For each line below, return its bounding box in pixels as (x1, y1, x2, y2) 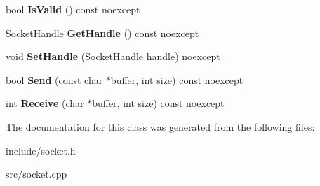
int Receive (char (6, 96, 84, 110)
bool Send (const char (6, 72, 103, 87)
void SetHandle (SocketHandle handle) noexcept (6, 49, 220, 64)
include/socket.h (6, 143, 76, 157)
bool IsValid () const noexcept (6, 2, 140, 16)
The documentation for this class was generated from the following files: (6, 119, 315, 134)
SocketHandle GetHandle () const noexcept (6, 25, 199, 40)
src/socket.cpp (6, 166, 67, 181)
